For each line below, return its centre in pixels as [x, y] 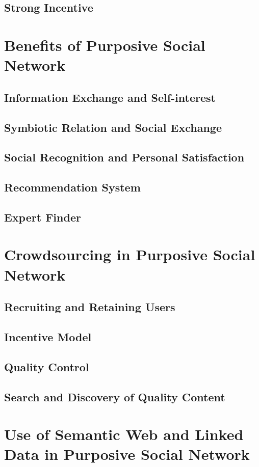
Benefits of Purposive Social [105, 45]
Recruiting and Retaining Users [90, 307]
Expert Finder [43, 217]
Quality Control [47, 366]
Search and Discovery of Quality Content [115, 396]
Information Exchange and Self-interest [110, 97]
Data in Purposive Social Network [127, 454]
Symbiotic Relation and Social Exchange [113, 127]
